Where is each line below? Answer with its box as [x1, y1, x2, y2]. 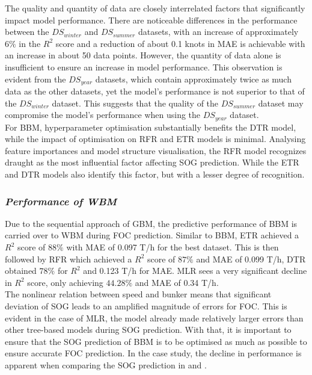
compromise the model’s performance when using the [5, 108, 201, 121]
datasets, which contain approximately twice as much [95, 72, 292, 85]
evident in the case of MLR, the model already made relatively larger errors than [5, 311, 304, 324]
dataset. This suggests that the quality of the [52, 96, 219, 109]
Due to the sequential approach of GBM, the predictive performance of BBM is [5, 217, 298, 229]
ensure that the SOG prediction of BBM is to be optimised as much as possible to [5, 335, 307, 347]
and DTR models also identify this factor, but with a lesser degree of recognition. [5, 168, 305, 181]
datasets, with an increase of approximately [138, 25, 299, 38]
